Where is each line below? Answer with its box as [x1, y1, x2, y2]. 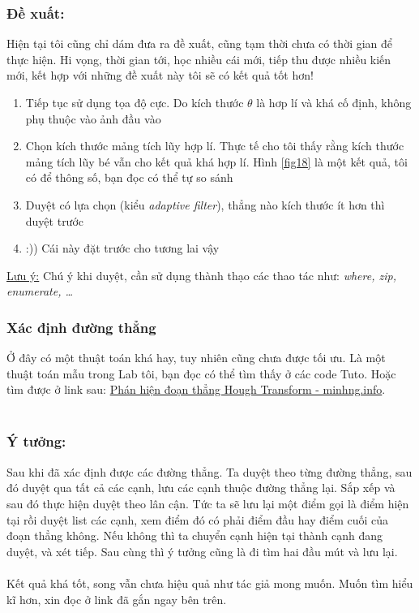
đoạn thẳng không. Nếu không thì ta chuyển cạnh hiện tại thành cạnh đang [6, 527, 383, 544]
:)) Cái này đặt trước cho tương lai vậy [25, 240, 220, 257]
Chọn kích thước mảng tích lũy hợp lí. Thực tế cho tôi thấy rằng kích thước [25, 137, 404, 154]
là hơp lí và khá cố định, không [256, 94, 412, 110]
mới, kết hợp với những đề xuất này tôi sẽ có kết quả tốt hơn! [6, 67, 314, 84]
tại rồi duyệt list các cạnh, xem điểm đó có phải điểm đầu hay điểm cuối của [6, 511, 389, 528]
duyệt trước [25, 212, 84, 229]
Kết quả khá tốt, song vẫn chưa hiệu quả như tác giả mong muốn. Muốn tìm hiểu [6, 574, 413, 591]
